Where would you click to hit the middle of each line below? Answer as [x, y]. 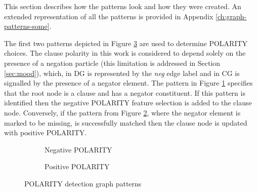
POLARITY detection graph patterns [83, 183]
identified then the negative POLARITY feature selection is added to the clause [128, 103]
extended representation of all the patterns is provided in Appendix [109, 16]
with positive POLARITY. [46, 132]
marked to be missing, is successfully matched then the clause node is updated [126, 122]
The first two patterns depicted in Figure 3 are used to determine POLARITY [126, 43]
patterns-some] [27, 26]
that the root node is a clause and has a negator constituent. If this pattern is [125, 92]
